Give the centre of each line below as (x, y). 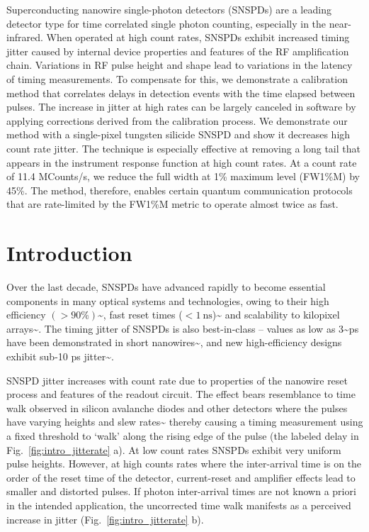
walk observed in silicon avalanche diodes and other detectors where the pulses (177, 408)
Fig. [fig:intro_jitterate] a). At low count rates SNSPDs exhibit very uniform (174, 449)
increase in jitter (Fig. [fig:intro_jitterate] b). (105, 519)
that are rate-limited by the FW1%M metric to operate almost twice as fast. (172, 204)
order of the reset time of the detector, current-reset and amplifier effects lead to (181, 477)
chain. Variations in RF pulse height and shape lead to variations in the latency (180, 65)
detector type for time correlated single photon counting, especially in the (166, 23)
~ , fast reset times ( (140, 315)
